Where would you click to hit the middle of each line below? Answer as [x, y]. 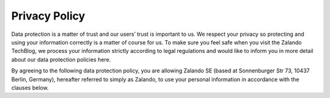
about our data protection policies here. [61, 59]
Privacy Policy [48, 16]
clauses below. [30, 88]
